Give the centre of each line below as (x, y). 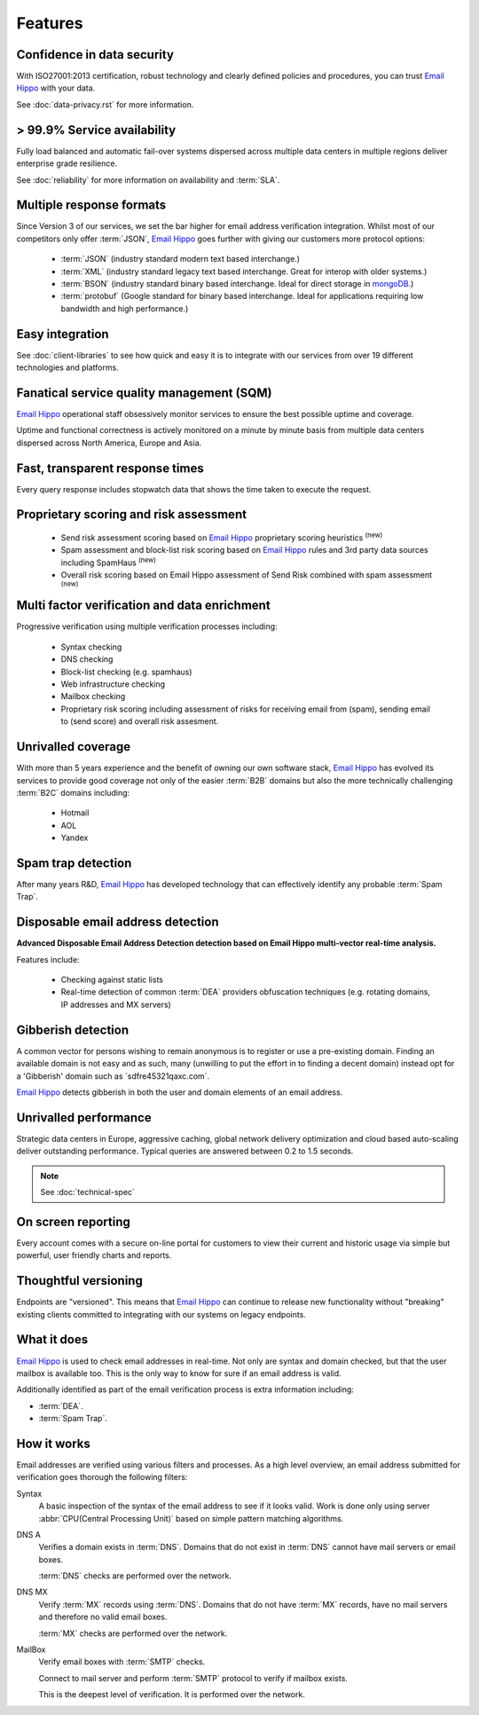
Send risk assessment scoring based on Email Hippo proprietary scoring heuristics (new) (222, 537)
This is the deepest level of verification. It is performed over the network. (172, 1695)
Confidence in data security (95, 55)
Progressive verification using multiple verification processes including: (147, 626)
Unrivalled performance (84, 1117)
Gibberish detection (73, 1030)
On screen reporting (73, 1221)
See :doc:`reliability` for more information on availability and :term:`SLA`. (148, 180)
